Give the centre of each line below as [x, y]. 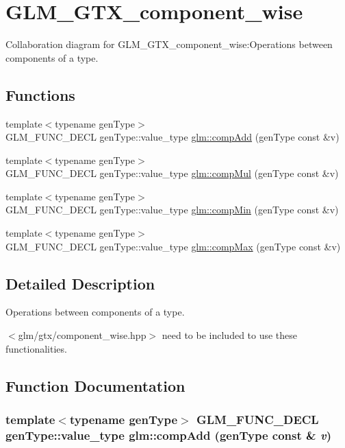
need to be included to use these [230, 335]
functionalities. [36, 348]
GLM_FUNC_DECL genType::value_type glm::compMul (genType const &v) [172, 173]
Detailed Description [80, 283]
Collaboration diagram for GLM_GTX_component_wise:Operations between [169, 44]
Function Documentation [95, 385]
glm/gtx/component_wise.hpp [82, 335]
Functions [40, 94]
